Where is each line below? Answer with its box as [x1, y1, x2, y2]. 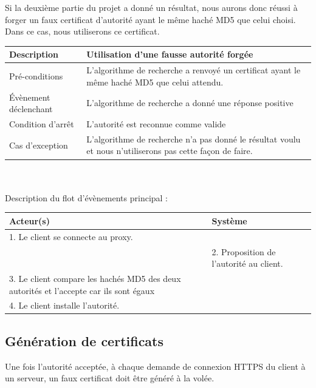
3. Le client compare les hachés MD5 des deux [9, 272, 181, 284]
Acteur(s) [9, 214, 50, 227]
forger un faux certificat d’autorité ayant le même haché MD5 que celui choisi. [5, 13, 296, 25]
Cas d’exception [9, 138, 68, 151]
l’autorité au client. [211, 257, 283, 270]
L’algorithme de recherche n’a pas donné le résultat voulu [86, 132, 301, 145]
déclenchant [9, 102, 53, 115]
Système [211, 214, 247, 227]
